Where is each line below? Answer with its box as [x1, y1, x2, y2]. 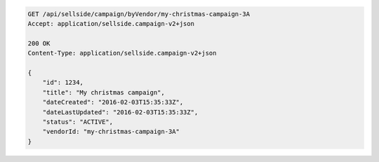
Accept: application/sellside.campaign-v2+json [27, 20, 194, 27]
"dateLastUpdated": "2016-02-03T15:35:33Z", [42, 108, 199, 116]
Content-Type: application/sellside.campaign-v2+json [27, 49, 217, 58]
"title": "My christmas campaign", [42, 88, 165, 96]
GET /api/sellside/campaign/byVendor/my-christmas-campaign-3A [27, 10, 251, 18]
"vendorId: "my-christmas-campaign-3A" [42, 128, 180, 136]
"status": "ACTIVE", [42, 118, 114, 126]
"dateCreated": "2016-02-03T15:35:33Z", [42, 98, 184, 107]
